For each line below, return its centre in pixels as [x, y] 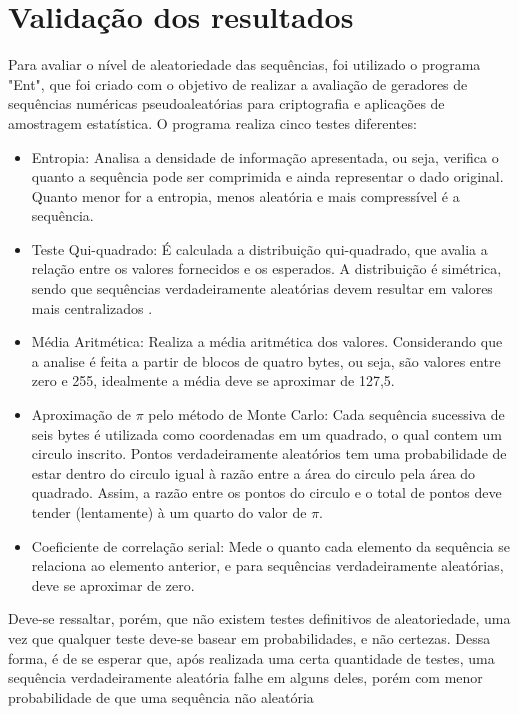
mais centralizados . [92, 307]
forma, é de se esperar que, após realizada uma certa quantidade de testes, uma [251, 657]
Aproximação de [81, 414]
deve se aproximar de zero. [113, 584]
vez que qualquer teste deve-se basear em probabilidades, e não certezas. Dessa [249, 637]
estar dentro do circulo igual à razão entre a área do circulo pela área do [253, 472]
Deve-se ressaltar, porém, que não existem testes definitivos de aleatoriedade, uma [259, 618]
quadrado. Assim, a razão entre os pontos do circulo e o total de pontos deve [266, 492]
